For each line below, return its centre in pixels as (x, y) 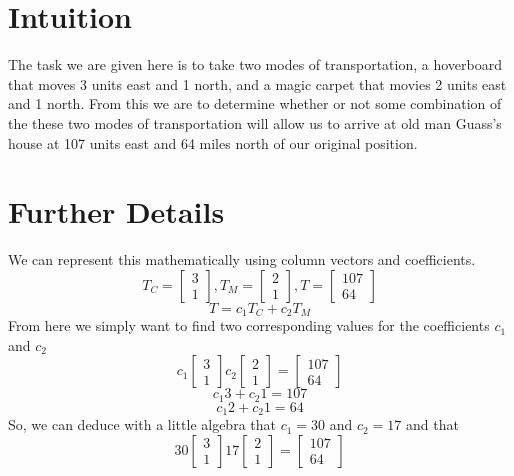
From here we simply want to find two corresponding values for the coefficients (249, 325)
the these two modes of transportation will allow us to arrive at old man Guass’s (255, 122)
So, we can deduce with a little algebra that (142, 424)
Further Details (116, 211)
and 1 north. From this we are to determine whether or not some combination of (255, 103)
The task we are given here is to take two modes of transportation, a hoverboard (255, 64)
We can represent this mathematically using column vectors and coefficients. (242, 259)
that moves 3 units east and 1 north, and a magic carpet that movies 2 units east (257, 83)
